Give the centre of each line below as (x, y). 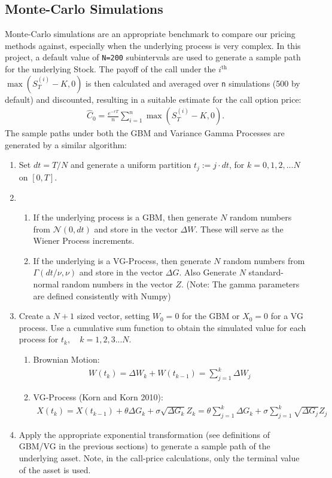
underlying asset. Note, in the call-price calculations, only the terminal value (159, 458)
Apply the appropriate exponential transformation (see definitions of (144, 434)
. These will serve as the (239, 229)
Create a (34, 316)
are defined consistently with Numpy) (102, 295)
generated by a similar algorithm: (66, 144)
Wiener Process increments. (84, 240)
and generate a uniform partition (131, 165)
